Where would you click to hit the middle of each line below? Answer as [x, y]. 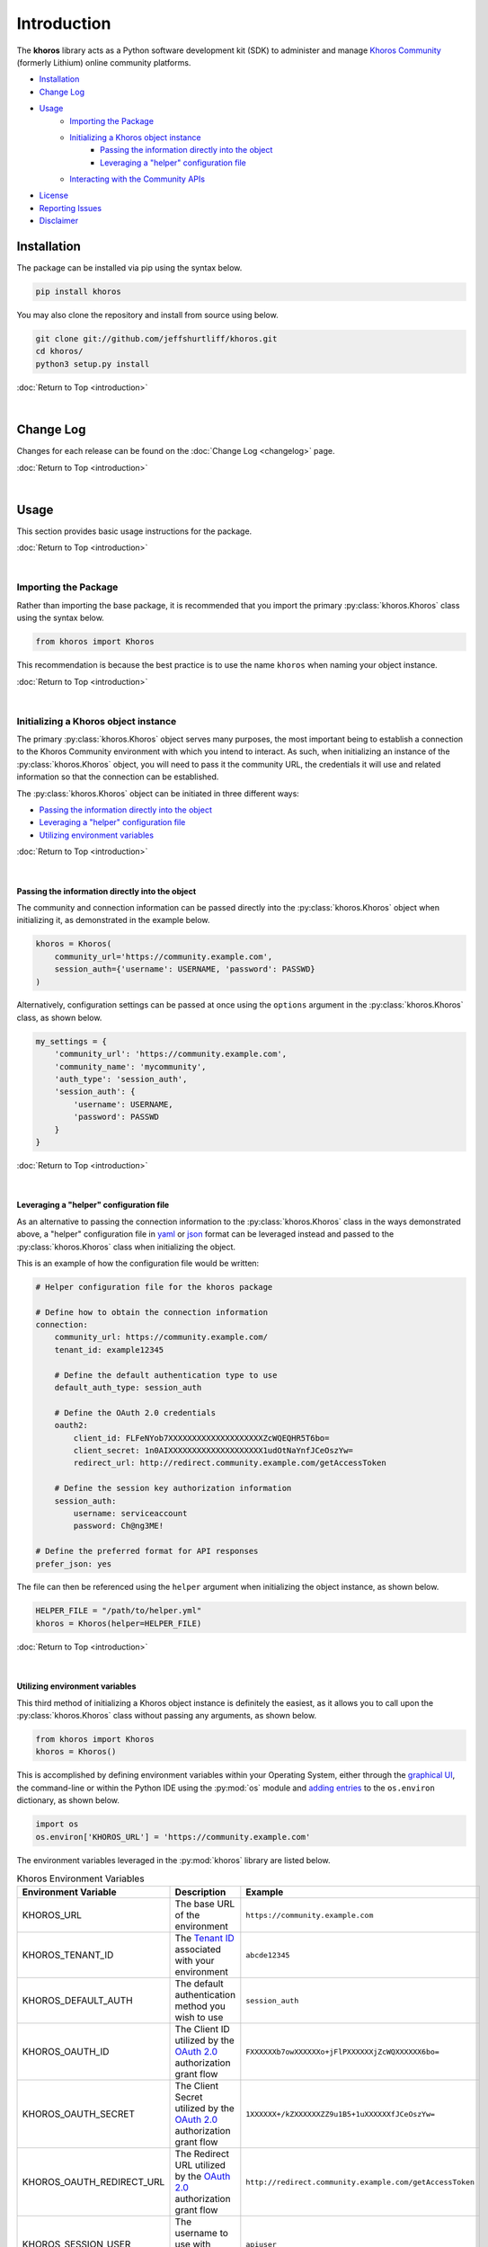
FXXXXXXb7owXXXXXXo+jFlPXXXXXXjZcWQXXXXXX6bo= [342, 2052]
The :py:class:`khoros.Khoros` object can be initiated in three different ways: [158, 793]
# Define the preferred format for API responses [147, 1551]
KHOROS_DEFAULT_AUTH [78, 2001]
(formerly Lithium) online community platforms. [104, 62]
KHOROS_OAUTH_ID [66, 2052]
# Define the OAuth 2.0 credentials [135, 1412]
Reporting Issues [71, 208]
